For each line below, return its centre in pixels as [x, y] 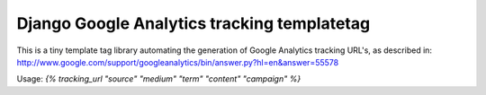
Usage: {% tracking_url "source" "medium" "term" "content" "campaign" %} [159, 79]
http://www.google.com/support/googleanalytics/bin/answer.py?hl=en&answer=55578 [178, 62]
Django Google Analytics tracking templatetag [193, 23]
